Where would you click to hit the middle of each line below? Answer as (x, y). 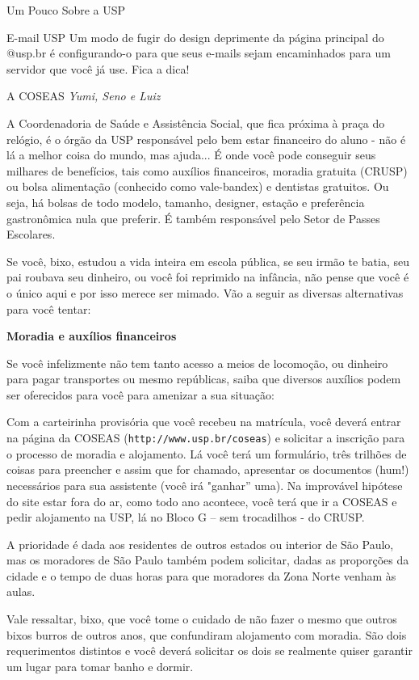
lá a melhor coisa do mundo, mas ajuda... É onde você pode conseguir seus (191, 155)
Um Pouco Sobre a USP (66, 10)
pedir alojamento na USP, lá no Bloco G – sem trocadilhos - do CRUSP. (186, 517)
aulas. (21, 591)
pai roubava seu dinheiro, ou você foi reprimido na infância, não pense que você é (208, 277)
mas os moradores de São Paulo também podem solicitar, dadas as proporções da (208, 560)
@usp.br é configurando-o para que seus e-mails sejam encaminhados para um (199, 53)
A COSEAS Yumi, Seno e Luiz (84, 96)
